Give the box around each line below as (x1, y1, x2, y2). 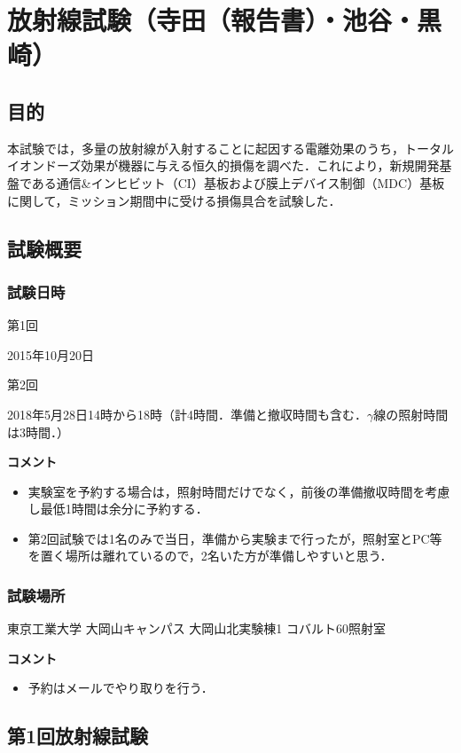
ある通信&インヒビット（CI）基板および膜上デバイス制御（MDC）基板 (31, 173, 445, 192)
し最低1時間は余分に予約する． (27, 499, 208, 518)
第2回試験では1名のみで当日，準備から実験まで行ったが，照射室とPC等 (27, 529, 442, 547)
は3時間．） (7, 422, 69, 441)
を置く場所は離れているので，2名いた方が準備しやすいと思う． (27, 546, 393, 565)
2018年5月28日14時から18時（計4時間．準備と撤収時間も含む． (7, 404, 367, 423)
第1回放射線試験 (7, 722, 149, 749)
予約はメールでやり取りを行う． (27, 678, 214, 697)
